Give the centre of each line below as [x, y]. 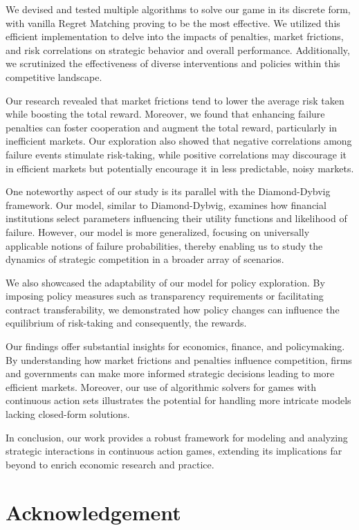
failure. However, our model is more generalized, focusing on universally [158, 231]
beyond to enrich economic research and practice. [110, 464]
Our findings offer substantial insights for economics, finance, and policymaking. [175, 346]
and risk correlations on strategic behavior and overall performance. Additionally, [178, 49]
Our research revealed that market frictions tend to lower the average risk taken [175, 100]
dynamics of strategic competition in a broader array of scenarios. [145, 259]
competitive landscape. [54, 76]
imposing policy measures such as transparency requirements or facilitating [165, 296]
